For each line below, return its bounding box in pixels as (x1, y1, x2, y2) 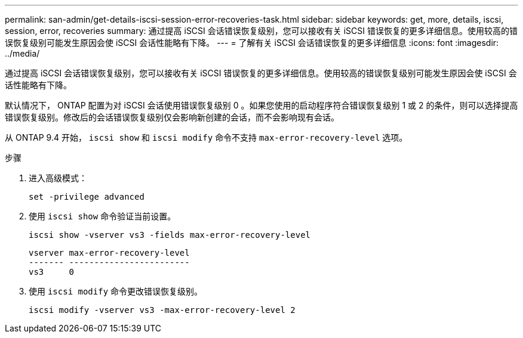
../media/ (5, 48, 40, 58)
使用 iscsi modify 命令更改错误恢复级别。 (29, 286, 203, 296)
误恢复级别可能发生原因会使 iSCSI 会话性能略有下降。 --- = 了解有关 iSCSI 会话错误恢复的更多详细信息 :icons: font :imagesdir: (5, 38, 499, 48)
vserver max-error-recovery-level (29, 248, 190, 258)
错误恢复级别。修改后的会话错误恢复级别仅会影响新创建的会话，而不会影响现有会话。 (5, 112, 339, 122)
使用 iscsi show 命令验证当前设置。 (29, 211, 176, 221)
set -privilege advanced (29, 192, 144, 201)
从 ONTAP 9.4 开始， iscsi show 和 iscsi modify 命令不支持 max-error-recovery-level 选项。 (5, 132, 408, 142)
